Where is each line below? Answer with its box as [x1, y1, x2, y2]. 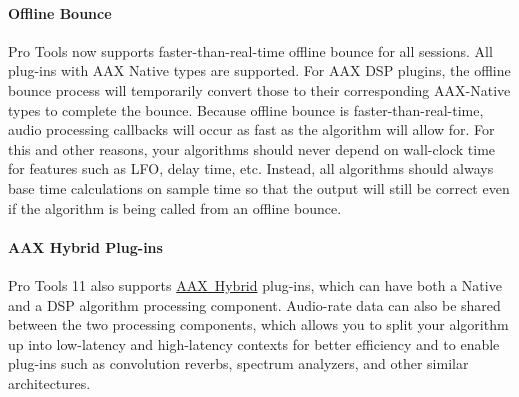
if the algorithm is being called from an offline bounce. [8, 197, 342, 218]
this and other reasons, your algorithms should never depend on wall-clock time [8, 138, 496, 159]
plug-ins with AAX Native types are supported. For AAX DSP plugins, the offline [8, 60, 511, 81]
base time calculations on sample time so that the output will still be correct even [8, 177, 510, 198]
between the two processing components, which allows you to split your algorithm [8, 314, 509, 335]
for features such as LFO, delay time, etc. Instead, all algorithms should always [8, 158, 494, 179]
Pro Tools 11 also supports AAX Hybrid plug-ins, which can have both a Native [8, 274, 502, 295]
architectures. [8, 372, 91, 393]
